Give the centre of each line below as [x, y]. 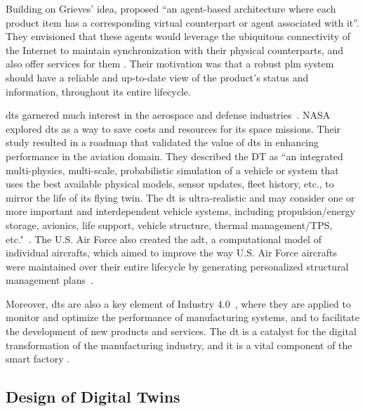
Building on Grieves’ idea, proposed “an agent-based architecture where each [171, 8]
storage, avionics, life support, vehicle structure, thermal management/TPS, [169, 224]
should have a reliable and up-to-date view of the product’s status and [157, 77]
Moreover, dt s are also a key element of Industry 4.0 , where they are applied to [179, 303]
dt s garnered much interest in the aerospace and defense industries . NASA [168, 115]
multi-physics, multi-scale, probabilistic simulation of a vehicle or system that [172, 170]
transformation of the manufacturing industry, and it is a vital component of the [179, 345]
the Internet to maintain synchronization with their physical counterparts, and [175, 50]
